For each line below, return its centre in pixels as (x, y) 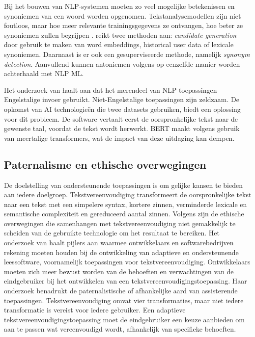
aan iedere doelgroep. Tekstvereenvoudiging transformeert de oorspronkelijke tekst (128, 194)
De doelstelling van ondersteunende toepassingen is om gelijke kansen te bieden (124, 185)
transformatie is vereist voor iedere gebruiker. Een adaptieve (95, 310)
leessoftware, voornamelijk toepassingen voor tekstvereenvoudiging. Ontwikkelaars (127, 262)
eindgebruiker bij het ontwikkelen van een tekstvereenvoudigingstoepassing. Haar (126, 281)
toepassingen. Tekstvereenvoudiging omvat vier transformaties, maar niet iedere (124, 300)
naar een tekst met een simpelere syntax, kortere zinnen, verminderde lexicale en (126, 204)
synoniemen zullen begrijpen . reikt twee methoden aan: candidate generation (120, 35)
